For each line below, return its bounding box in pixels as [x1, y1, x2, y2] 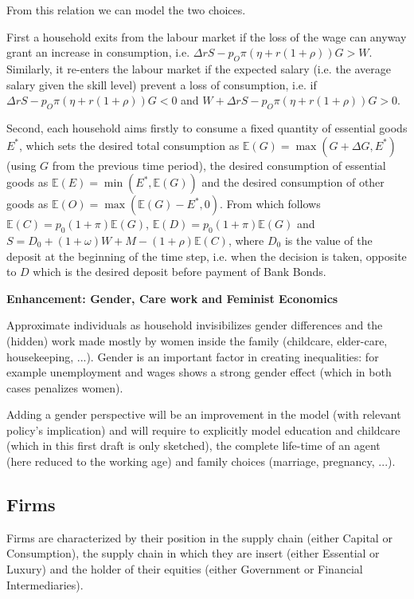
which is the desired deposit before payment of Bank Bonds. [33, 263, 326, 280]
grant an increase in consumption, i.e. [6, 44, 190, 61]
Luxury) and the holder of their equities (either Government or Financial [6, 561, 363, 577]
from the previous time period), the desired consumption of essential [52, 156, 386, 173]
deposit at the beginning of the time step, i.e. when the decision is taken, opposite [6, 247, 407, 264]
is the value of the [284, 231, 373, 248]
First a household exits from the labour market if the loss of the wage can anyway [6, 28, 407, 45]
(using [6, 156, 37, 173]
